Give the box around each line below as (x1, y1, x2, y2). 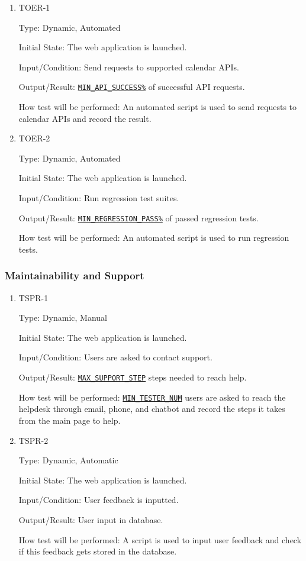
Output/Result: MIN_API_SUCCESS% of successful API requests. (18, 80, 245, 93)
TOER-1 (18, 1, 50, 13)
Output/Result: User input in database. (18, 513, 163, 525)
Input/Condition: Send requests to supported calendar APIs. (18, 60, 239, 73)
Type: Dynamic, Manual (18, 311, 107, 324)
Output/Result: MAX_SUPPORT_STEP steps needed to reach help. (18, 371, 247, 383)
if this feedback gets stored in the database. (18, 545, 177, 557)
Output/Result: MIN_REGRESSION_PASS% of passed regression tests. (18, 211, 259, 224)
